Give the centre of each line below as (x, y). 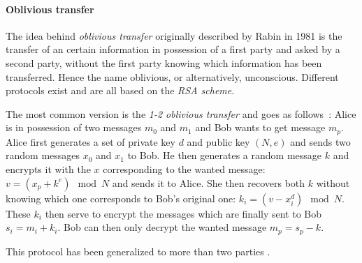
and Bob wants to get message (260, 127)
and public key (218, 141)
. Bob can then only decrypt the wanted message (162, 227)
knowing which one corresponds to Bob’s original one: (121, 198)
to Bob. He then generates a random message (225, 155)
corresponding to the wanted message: (184, 169)
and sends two (320, 141)
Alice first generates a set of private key (90, 141)
